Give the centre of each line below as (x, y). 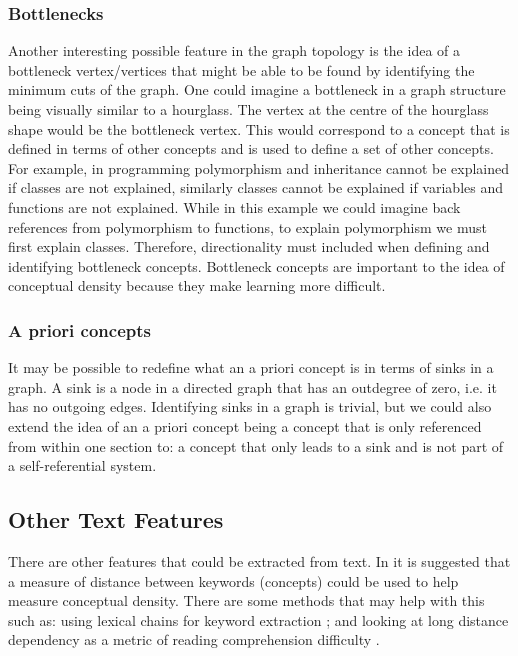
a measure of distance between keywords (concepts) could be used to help (233, 580)
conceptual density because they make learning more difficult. (197, 285)
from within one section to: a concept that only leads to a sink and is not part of (256, 445)
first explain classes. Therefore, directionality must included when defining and (249, 246)
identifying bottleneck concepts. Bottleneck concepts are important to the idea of (256, 265)
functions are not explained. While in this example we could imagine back (234, 206)
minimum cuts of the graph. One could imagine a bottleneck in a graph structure (257, 89)
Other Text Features (116, 519)
